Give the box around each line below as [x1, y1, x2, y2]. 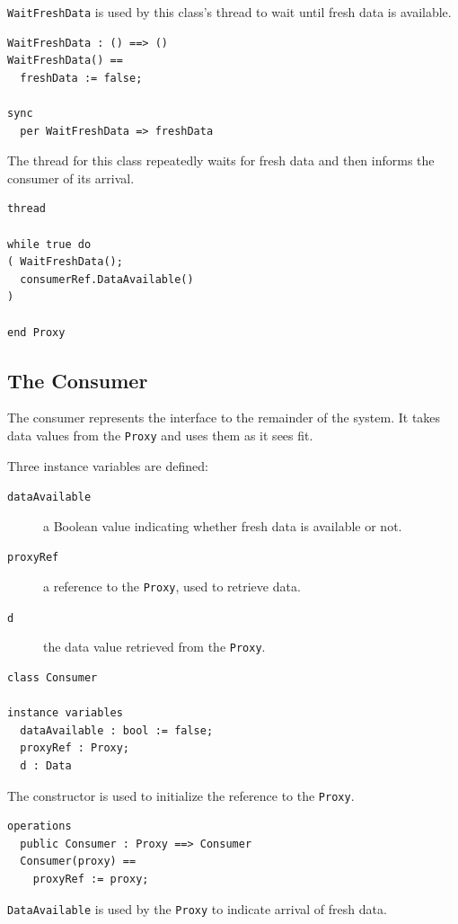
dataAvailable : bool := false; [20, 724, 214, 737]
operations [7, 820, 72, 833]
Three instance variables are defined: [7, 456, 208, 475]
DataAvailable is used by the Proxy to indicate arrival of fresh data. [7, 899, 387, 918]
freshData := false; [20, 71, 143, 84]
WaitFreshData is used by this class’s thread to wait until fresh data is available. [7, 3, 452, 21]
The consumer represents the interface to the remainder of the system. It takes [7, 408, 441, 427]
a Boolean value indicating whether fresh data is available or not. [43, 516, 402, 535]
